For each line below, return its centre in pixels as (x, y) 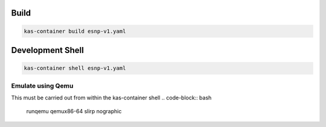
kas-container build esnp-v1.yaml (75, 31)
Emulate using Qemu (42, 85)
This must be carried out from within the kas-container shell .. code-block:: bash (111, 98)
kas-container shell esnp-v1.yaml (75, 68)
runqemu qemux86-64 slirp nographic (74, 111)
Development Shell (47, 50)
